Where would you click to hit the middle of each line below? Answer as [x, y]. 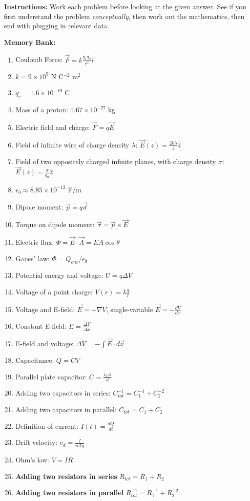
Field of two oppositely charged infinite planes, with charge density [116, 161]
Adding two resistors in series [66, 476]
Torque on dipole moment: [55, 224]
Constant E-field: [41, 325]
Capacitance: [35, 360]
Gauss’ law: [32, 258]
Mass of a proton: [42, 110]
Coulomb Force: [39, 59]
